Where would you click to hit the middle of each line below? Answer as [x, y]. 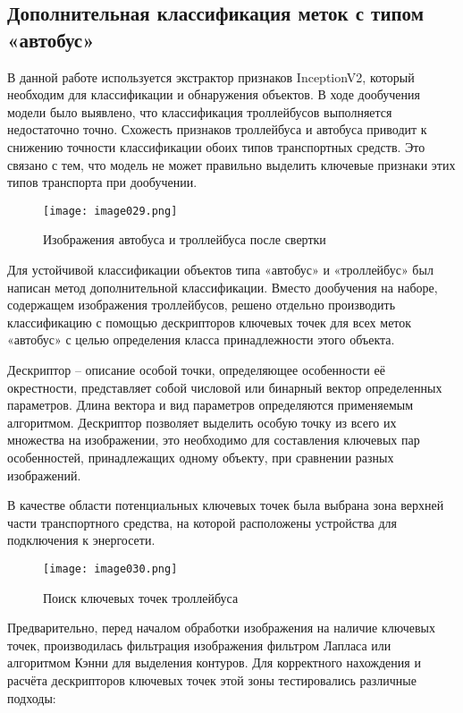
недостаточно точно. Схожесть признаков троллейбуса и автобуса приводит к [217, 129]
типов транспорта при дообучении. [102, 182]
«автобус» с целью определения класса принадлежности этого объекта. [201, 340]
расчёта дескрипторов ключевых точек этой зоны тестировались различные [212, 679]
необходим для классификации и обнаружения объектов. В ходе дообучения [214, 94]
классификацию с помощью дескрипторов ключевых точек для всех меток [210, 322]
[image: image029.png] [110, 211]
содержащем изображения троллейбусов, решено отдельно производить [202, 305]
